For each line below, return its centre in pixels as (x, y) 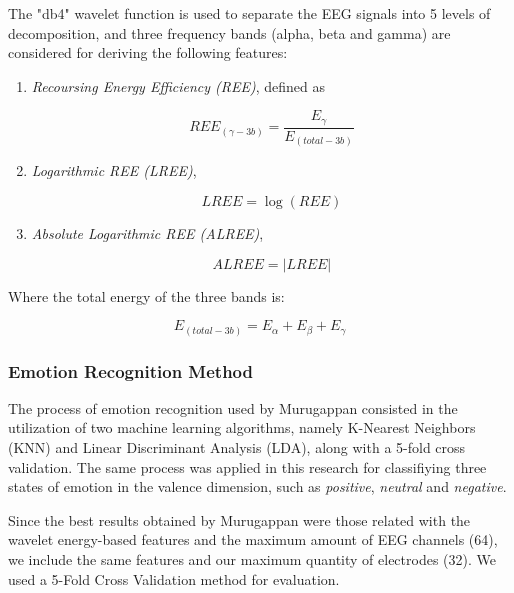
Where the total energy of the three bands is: (146, 295)
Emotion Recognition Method (130, 370)
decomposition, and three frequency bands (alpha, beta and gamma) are (229, 32)
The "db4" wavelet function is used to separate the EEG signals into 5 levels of (249, 13)
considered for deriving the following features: (148, 52)
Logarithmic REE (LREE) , (114, 170)
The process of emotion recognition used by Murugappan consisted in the (233, 407)
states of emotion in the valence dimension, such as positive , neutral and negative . (257, 486)
